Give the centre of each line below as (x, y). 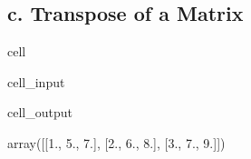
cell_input (36, 81)
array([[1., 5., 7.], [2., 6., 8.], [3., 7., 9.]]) (116, 142)
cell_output (40, 112)
